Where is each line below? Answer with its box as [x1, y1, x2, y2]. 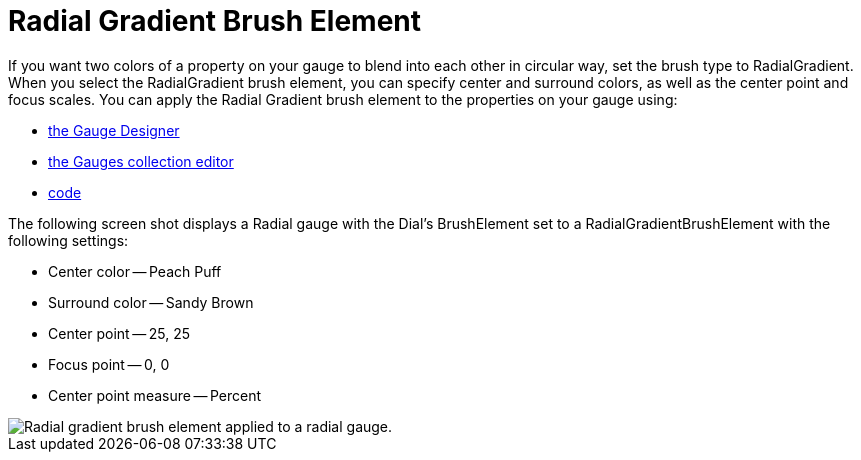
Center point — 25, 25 [48, 324, 191, 342]
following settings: [8, 231, 129, 249]
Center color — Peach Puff [48, 262, 222, 280]
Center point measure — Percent [48, 386, 262, 404]
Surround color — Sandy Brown [48, 293, 254, 311]
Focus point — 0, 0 [48, 355, 170, 373]
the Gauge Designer [48, 121, 180, 139]
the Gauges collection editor [48, 152, 234, 170]
